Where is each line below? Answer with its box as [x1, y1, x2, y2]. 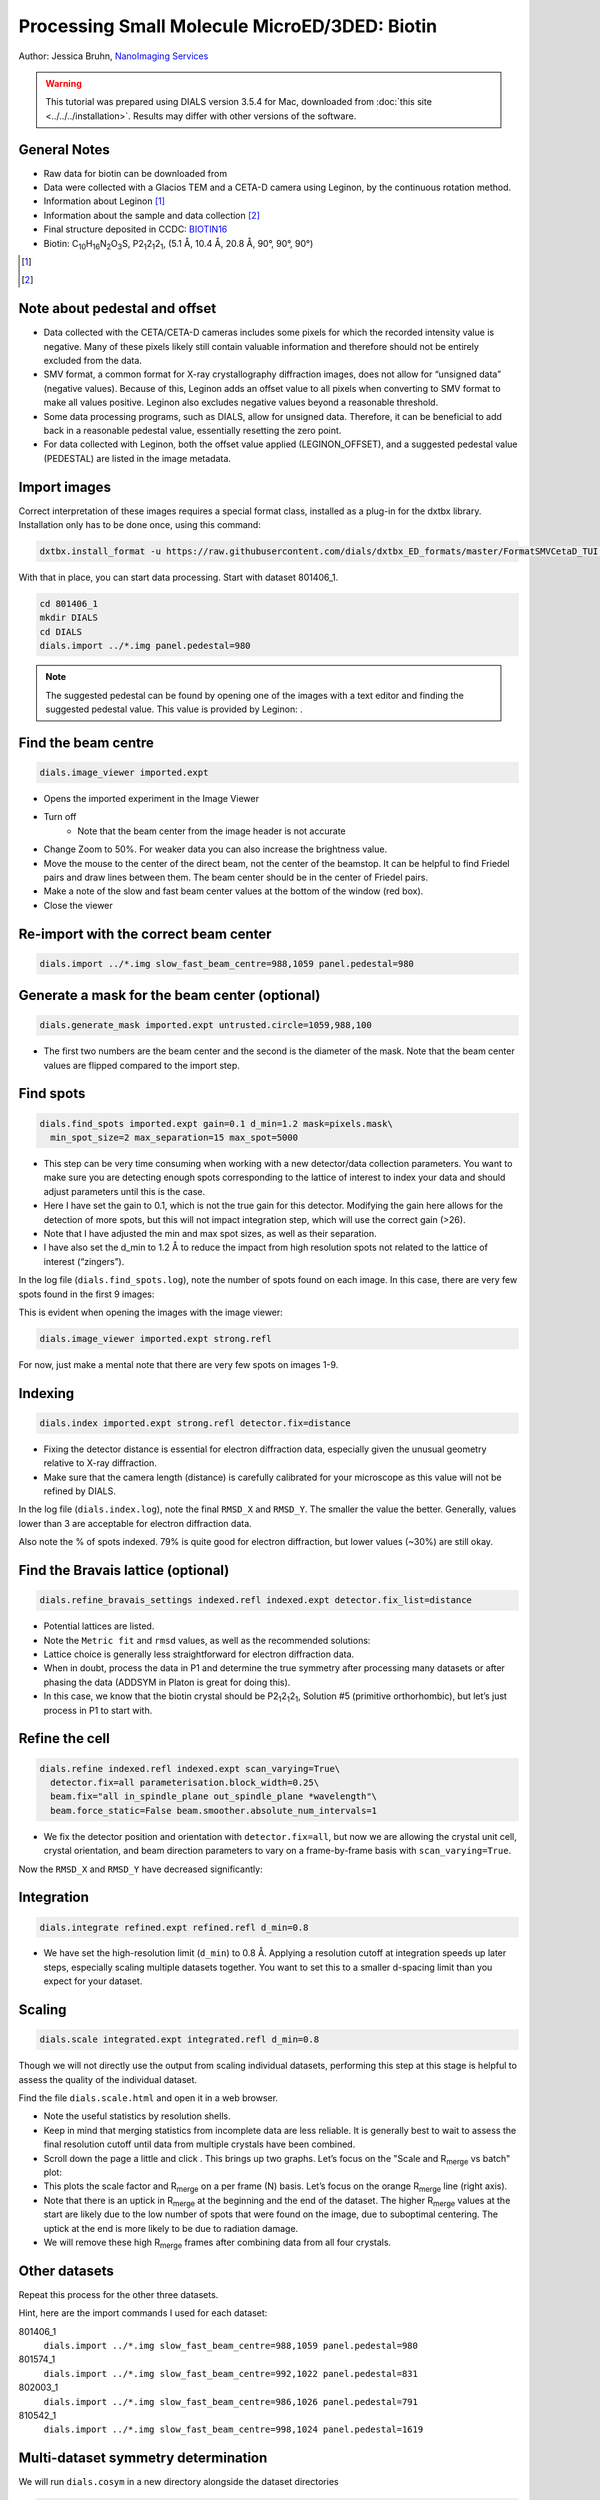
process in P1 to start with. [43, 1704, 153, 1716]
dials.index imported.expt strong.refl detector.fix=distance [39, 1417, 351, 1429]
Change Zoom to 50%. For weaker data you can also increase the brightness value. [43, 843, 388, 855]
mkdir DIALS [39, 612, 99, 624]
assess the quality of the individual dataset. [18, 2073, 198, 2085]
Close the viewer [43, 899, 114, 911]
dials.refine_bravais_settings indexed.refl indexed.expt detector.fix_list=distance [39, 1595, 472, 1606]
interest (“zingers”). [43, 1255, 125, 1267]
